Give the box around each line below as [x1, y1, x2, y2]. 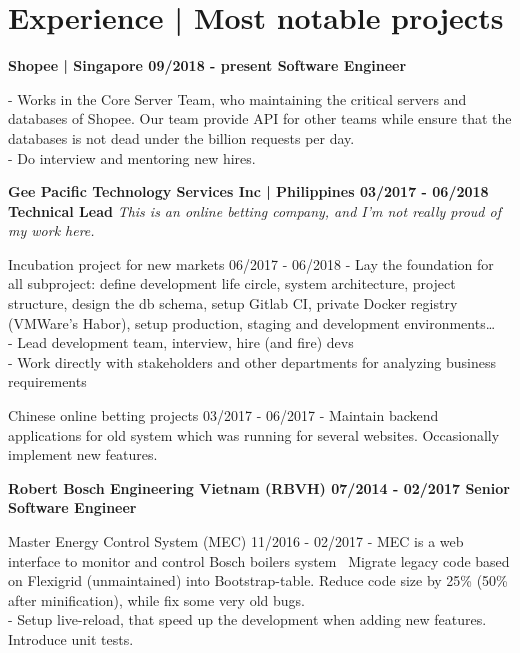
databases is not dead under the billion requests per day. [8, 127, 355, 148]
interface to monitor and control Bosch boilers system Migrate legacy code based [8, 550, 510, 571]
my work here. [8, 220, 95, 241]
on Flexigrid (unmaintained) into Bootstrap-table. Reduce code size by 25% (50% [8, 570, 508, 591]
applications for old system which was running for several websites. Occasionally [8, 424, 500, 445]
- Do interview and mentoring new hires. [8, 147, 256, 168]
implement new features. [8, 444, 158, 465]
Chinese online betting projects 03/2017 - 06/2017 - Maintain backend [8, 405, 439, 426]
